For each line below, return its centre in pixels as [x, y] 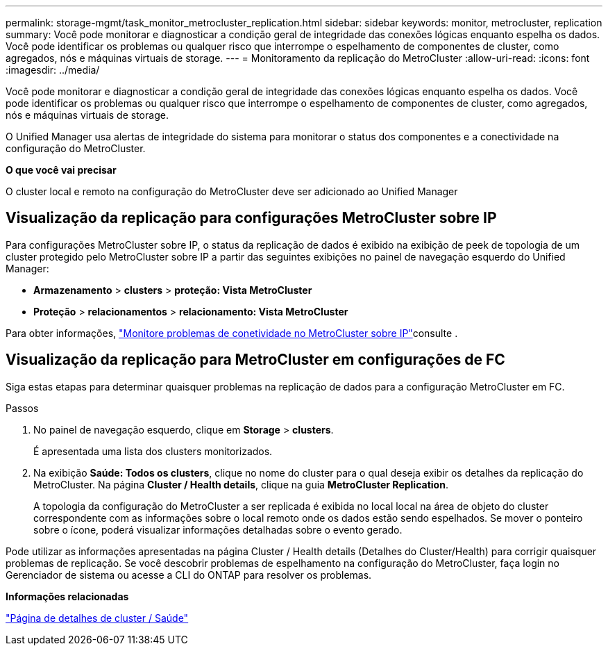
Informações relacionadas [67, 596]
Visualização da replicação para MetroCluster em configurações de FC [255, 360]
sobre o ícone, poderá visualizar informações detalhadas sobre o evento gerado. [218, 529]
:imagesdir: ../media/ [53, 70]
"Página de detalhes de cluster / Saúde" [97, 618]
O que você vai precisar [61, 170]
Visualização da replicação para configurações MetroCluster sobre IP [251, 218]
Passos [22, 408]
